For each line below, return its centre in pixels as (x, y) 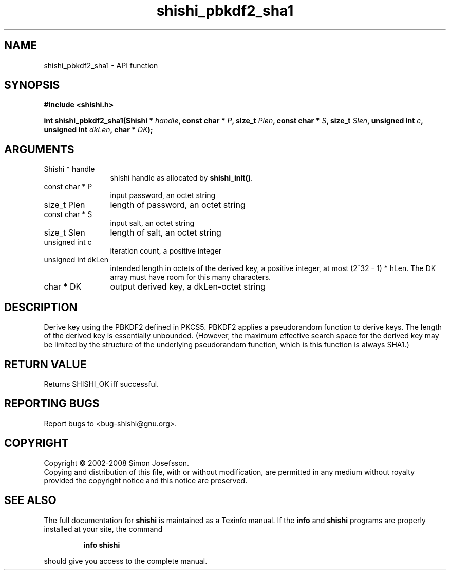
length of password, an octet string (178, 205)
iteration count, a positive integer (166, 251)
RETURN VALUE (45, 364)
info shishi (102, 545)
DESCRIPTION (41, 307)
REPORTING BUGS (52, 404)
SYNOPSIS (32, 85)
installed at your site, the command (103, 529)
